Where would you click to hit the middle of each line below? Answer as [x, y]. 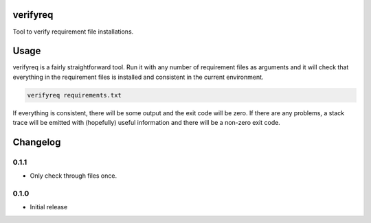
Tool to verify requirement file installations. [73, 32]
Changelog [37, 142]
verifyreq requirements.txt [74, 95]
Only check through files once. [73, 176]
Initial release [49, 207]
